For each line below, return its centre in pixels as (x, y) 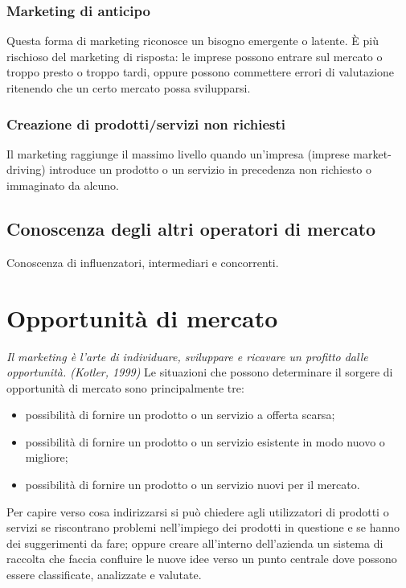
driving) (26, 169)
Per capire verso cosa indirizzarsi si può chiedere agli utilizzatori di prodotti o (198, 511)
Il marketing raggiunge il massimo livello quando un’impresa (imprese (178, 153)
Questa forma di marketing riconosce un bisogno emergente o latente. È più (193, 41)
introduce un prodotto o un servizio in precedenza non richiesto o (210, 169)
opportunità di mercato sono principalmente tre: (125, 387)
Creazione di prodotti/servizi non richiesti (146, 123)
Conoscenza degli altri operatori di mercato (191, 228)
